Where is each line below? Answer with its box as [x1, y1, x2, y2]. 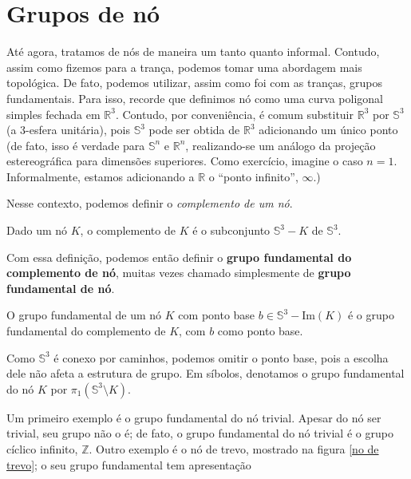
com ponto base [178, 307, 255, 323]
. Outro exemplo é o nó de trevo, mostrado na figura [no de [89, 441, 379, 457]
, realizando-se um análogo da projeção [185, 137, 376, 153]
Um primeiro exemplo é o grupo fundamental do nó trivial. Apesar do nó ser [6, 409, 381, 426]
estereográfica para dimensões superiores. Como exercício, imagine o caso [6, 152, 363, 169]
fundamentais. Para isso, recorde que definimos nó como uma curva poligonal [6, 89, 383, 106]
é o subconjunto [192, 222, 271, 239]
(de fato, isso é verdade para [6, 137, 145, 153]
